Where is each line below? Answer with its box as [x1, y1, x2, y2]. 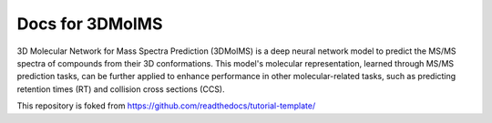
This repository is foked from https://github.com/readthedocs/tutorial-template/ [16, 100, 316, 111]
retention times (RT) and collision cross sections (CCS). [16, 83, 225, 95]
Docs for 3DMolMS [16, 14, 163, 34]
